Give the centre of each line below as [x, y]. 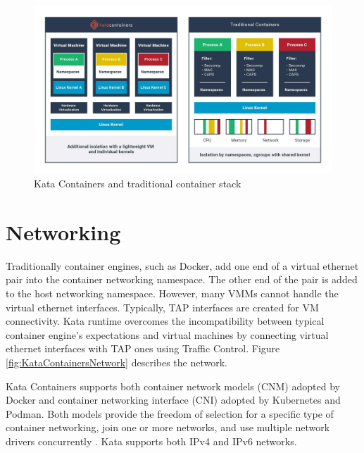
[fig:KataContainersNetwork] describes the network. [117, 362]
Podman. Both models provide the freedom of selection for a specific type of [170, 413]
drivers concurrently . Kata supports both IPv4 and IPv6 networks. [151, 441]
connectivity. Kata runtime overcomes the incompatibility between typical [165, 321]
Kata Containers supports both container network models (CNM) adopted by [173, 386]
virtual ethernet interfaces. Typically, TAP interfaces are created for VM [162, 307]
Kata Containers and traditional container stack [138, 184]
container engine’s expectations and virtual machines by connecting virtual [167, 334]
